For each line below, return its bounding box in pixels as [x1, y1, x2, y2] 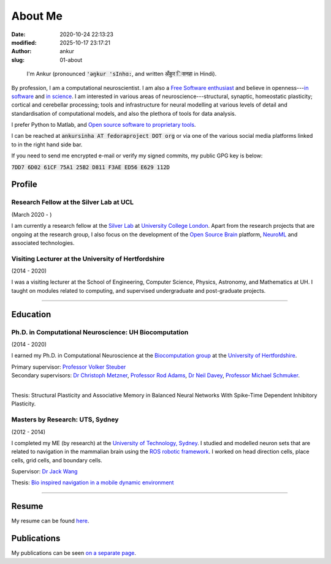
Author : [11, 48, 32, 55]
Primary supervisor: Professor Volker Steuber [11, 363, 126, 370]
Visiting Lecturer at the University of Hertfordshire [11, 254, 165, 263]
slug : [11, 56, 25, 64]
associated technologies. [11, 239, 75, 246]
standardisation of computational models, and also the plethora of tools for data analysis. [11, 110, 237, 117]
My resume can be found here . [11, 517, 89, 525]
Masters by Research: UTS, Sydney [11, 415, 119, 424]
